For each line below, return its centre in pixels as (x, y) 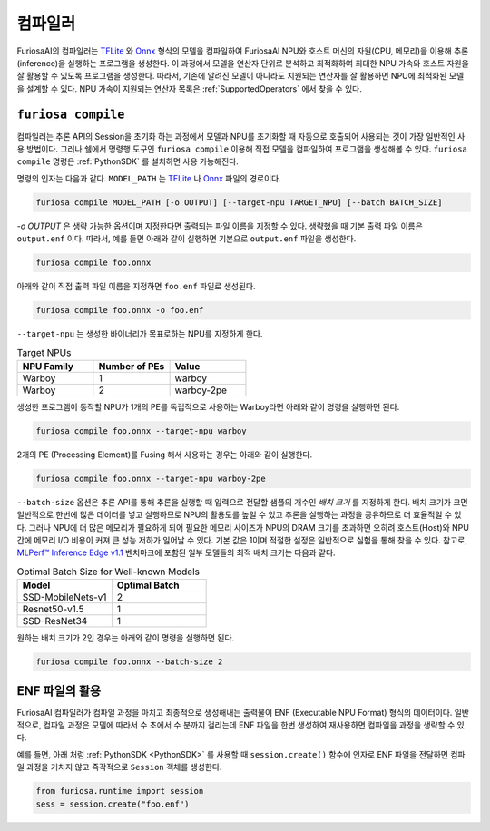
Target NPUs (44, 352)
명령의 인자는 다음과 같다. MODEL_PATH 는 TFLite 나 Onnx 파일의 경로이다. (149, 178)
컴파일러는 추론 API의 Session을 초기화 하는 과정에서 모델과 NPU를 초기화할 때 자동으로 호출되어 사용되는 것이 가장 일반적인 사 (241, 136)
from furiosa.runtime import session (120, 791)
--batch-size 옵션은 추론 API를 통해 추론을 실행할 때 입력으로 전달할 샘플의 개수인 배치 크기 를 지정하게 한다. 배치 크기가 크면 (242, 502)
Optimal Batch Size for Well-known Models (108, 572)
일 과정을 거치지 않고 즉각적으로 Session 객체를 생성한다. (119, 767)
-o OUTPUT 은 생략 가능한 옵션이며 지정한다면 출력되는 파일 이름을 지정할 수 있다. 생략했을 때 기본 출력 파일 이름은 (220, 226)
